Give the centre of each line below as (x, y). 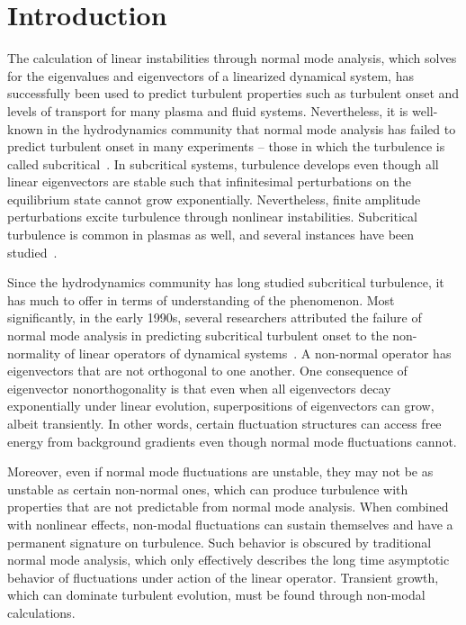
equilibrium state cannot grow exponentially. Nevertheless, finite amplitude (214, 199)
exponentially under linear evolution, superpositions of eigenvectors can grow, (221, 406)
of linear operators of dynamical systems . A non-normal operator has (258, 353)
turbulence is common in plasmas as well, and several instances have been (211, 235)
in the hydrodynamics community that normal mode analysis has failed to (251, 128)
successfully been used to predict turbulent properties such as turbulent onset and (233, 93)
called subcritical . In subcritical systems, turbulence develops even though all (223, 163)
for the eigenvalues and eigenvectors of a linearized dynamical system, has (211, 75)
